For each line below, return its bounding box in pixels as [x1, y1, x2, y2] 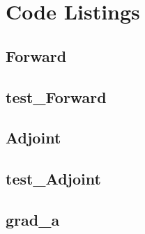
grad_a [6, 208, 60, 230]
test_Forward [6, 86, 107, 107]
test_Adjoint [6, 168, 101, 189]
